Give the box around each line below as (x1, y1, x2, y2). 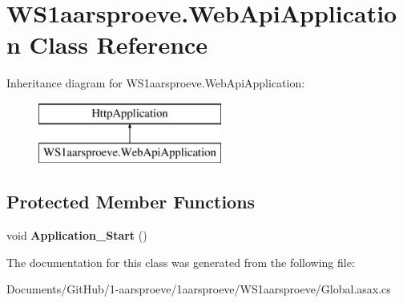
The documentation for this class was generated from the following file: (6, 253, 355, 270)
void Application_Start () (6, 227, 147, 244)
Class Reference (29, 28, 208, 61)
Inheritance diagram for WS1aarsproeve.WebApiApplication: (6, 75, 305, 91)
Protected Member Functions (6, 189, 256, 214)
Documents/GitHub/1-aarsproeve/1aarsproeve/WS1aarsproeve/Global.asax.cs (6, 281, 391, 297)
